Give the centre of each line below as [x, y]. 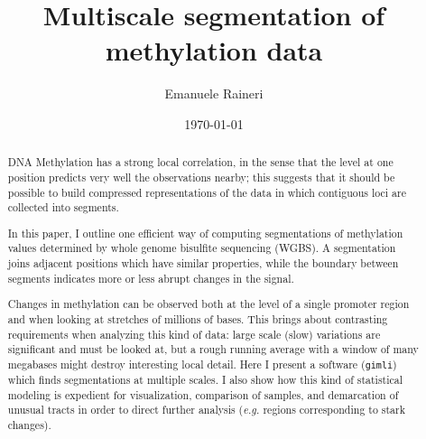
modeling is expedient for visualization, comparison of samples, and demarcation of [203, 394]
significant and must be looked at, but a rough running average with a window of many [213, 349]
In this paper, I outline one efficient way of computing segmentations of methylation [205, 233]
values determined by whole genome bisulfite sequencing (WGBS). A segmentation [202, 248]
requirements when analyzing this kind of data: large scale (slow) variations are [194, 334]
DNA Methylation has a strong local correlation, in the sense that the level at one [200, 162]
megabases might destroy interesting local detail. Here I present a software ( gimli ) [202, 364]
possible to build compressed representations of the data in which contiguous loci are [207, 192]
